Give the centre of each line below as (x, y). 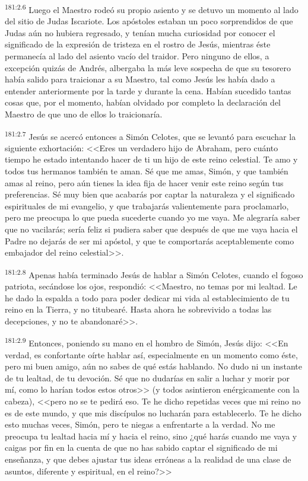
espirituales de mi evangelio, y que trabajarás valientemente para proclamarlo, (147, 206)
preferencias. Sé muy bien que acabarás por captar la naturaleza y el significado (150, 194)
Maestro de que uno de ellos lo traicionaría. (84, 114)
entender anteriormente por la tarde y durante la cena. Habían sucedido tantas (148, 90)
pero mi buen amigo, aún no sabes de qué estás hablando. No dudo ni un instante (153, 366)
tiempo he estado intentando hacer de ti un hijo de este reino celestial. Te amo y (151, 159)
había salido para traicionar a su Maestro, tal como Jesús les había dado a (140, 79)
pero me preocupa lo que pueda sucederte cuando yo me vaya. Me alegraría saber (153, 217)
